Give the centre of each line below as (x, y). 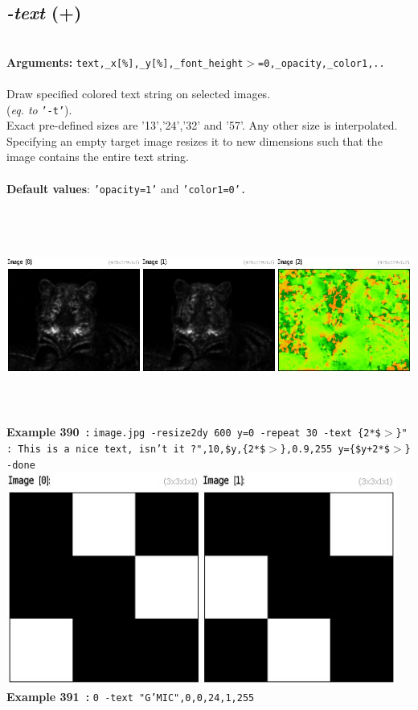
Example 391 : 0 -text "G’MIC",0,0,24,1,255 (131, 696)
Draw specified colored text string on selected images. (139, 94)
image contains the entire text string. (98, 157)
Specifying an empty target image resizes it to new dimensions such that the (195, 140)
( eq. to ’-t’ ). (39, 109)
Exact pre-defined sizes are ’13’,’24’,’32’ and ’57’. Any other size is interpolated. (202, 125)
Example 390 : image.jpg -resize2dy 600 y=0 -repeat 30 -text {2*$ (194, 432)
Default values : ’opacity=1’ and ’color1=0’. (127, 188)
